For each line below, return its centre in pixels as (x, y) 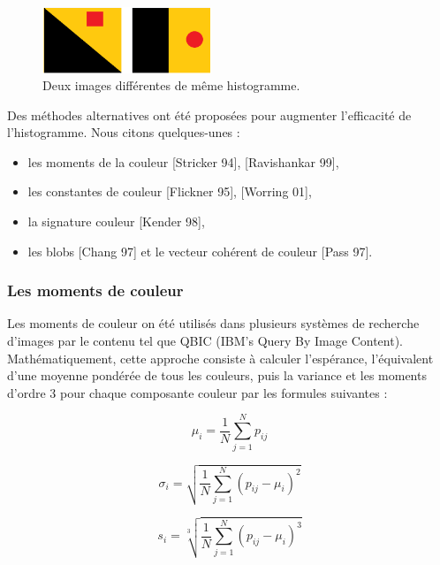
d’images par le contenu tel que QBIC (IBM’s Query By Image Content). (205, 341)
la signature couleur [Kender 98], (116, 221)
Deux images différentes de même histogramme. (171, 85)
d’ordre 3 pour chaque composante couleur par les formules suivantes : (197, 392)
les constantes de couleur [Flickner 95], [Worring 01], (170, 191)
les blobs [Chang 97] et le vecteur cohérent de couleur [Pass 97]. (200, 251)
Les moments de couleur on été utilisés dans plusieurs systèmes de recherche (213, 323)
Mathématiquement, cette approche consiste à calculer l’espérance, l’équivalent (220, 358)
